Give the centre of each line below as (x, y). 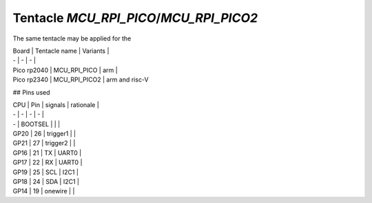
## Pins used (32, 92)
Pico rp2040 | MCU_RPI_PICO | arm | (65, 70)
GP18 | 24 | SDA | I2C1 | (46, 182)
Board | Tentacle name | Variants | (61, 51)
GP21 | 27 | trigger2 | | (44, 143)
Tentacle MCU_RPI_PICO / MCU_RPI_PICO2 (135, 18)
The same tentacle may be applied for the (72, 38)
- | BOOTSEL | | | (37, 124)
